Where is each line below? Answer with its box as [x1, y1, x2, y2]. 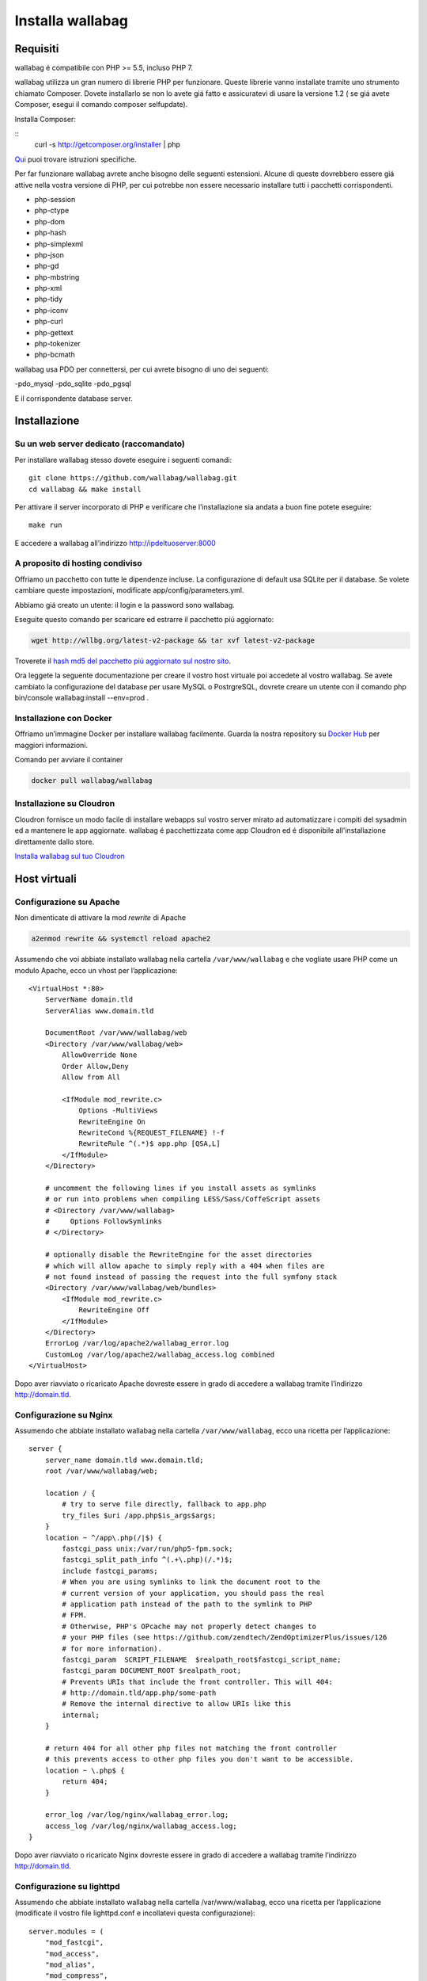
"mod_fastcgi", [44, 1938, 104, 1947]
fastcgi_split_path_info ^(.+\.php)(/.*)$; [62, 1555, 233, 1564]
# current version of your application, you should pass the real [62, 1589, 325, 1597]
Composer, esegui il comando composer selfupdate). [14, 100, 188, 109]
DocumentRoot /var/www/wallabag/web [44, 1029, 187, 1037]
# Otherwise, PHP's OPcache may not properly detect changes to [62, 1621, 316, 1631]
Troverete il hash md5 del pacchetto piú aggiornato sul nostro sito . [14, 656, 231, 666]
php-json [34, 250, 65, 259]
